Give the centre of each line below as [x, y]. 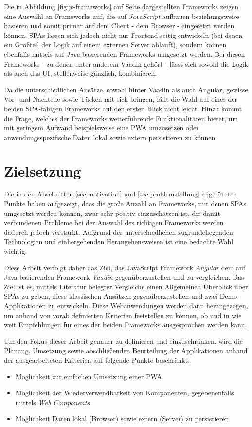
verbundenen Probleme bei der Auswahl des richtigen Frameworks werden [114, 222]
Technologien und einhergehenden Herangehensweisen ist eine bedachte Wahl [119, 241]
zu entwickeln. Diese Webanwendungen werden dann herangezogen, [148, 305]
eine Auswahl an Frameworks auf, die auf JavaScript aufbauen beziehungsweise [122, 16]
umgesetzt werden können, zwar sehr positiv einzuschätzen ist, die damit [112, 213]
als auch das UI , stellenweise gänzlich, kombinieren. [81, 73]
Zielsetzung [43, 170]
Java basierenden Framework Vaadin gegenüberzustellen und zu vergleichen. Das [124, 277]
